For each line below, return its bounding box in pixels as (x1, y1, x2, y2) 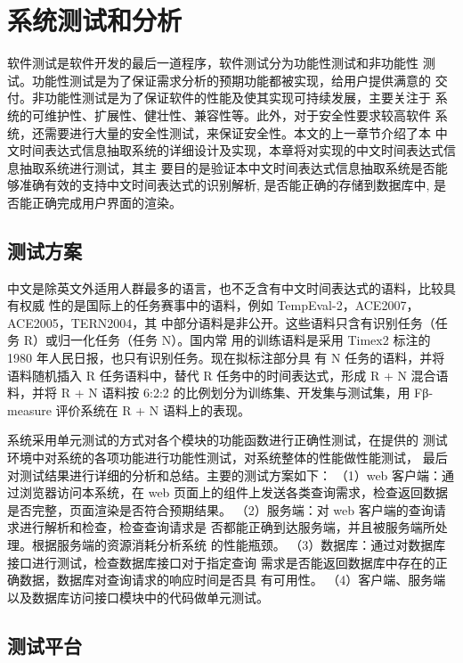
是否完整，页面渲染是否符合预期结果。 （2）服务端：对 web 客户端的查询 (7, 500, 434, 519)
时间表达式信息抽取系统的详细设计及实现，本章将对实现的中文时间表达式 (19, 141, 443, 160)
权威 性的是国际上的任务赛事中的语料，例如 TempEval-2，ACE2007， (19, 296, 419, 315)
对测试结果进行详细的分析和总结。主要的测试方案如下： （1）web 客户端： (7, 465, 443, 484)
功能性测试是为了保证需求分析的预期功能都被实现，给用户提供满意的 (31, 70, 431, 89)
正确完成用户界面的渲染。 (31, 192, 182, 211)
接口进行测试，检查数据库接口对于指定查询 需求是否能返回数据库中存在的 (7, 552, 435, 571)
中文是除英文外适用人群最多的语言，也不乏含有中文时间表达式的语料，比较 (7, 278, 443, 297)
